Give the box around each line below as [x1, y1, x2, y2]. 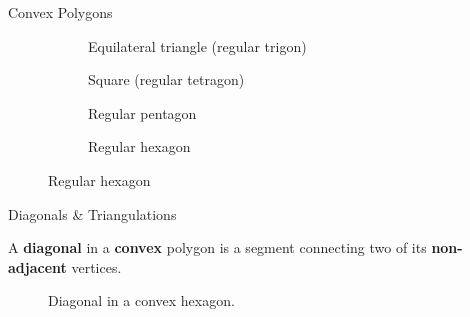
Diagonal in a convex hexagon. [48, 290, 235, 311]
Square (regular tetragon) [88, 69, 245, 90]
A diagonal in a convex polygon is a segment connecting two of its [8, 237, 427, 258]
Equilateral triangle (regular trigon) [88, 35, 307, 56]
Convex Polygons [8, 2, 113, 22]
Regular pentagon [88, 102, 197, 123]
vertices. [71, 256, 122, 277]
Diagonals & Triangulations [8, 203, 177, 224]
